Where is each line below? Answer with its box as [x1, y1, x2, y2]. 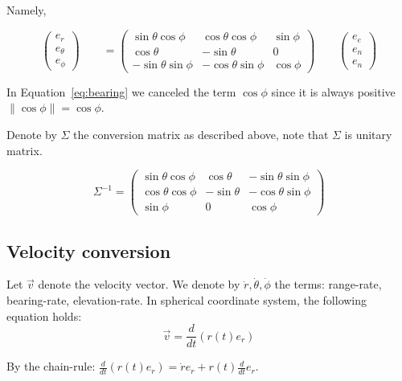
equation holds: [6, 307, 82, 324]
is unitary [344, 125, 392, 142]
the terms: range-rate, [274, 276, 382, 293]
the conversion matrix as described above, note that [73, 125, 329, 142]
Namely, [6, 2, 47, 18]
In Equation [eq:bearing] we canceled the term [6, 83, 236, 100]
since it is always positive [271, 83, 396, 100]
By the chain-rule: [6, 358, 96, 375]
